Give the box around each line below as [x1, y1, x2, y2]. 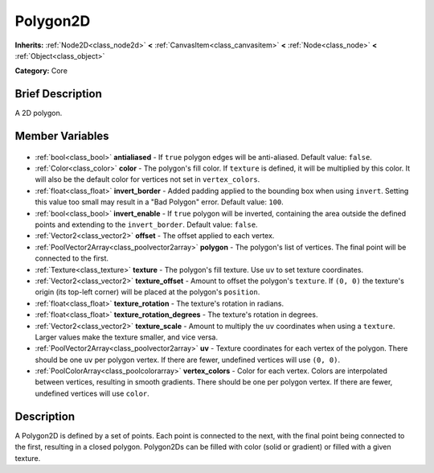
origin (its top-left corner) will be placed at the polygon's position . [35, 287, 260, 297]
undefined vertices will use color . [35, 389, 150, 398]
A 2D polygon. [14, 109, 63, 118]
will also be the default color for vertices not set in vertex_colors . [35, 175, 260, 184]
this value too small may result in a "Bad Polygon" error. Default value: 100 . [35, 197, 285, 207]
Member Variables [14, 130, 109, 143]
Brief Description [14, 87, 102, 101]
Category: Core [14, 66, 68, 76]
